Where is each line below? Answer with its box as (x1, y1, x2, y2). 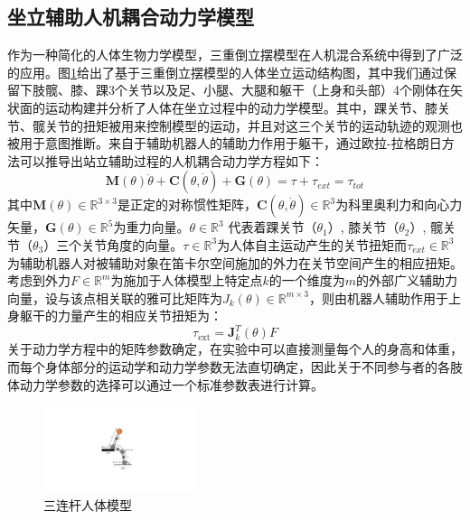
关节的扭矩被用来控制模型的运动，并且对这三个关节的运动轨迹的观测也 (44, 116, 463, 135)
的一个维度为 (268, 271, 345, 290)
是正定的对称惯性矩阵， (117, 195, 257, 214)
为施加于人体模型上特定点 (110, 271, 263, 290)
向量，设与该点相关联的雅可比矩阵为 (7, 288, 222, 307)
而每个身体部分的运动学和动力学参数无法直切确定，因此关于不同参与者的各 (7, 357, 450, 376)
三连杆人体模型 (43, 496, 132, 515)
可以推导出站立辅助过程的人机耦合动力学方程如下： (19, 151, 324, 170)
